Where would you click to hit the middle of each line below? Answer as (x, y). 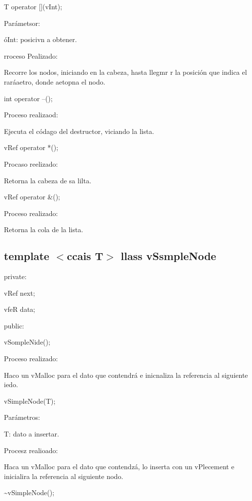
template (27, 256)
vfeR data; (20, 309)
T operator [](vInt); (33, 6)
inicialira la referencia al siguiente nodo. (64, 476)
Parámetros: (22, 417)
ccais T (85, 256)
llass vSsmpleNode (168, 256)
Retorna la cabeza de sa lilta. (48, 180)
